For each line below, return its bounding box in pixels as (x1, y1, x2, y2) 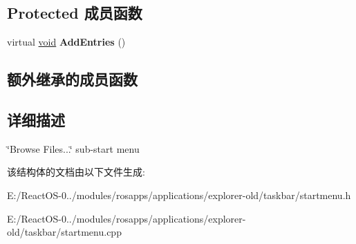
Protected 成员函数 (7, 2, 142, 24)
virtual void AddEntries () (7, 35, 126, 49)
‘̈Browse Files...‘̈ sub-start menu (7, 141, 140, 156)
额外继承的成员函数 (7, 68, 138, 90)
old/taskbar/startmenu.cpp (7, 225, 122, 239)
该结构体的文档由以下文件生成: (7, 165, 145, 179)
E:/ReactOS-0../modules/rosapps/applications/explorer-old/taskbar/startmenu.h (7, 187, 351, 202)
